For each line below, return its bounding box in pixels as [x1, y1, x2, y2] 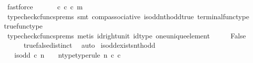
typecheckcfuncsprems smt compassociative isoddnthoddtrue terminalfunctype [7, 11, 250, 21]
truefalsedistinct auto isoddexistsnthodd [23, 40, 155, 50]
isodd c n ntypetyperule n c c [14, 49, 121, 60]
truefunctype [4, 21, 43, 31]
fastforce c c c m [7, 1, 83, 11]
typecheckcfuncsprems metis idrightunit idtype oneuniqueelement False [7, 30, 246, 40]
